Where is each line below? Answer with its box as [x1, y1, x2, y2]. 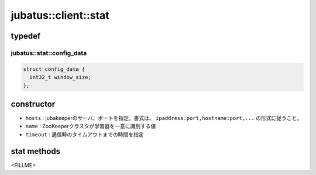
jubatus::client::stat [11, 9, 109, 22]
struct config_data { [23, 66, 85, 73]
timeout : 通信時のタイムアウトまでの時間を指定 [25, 131, 144, 138]
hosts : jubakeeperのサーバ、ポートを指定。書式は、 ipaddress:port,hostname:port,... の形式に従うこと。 [25, 115, 303, 121]
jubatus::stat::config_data [11, 49, 87, 57]
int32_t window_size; [29, 74, 92, 81]
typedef [11, 31, 41, 41]
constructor [11, 99, 56, 109]
